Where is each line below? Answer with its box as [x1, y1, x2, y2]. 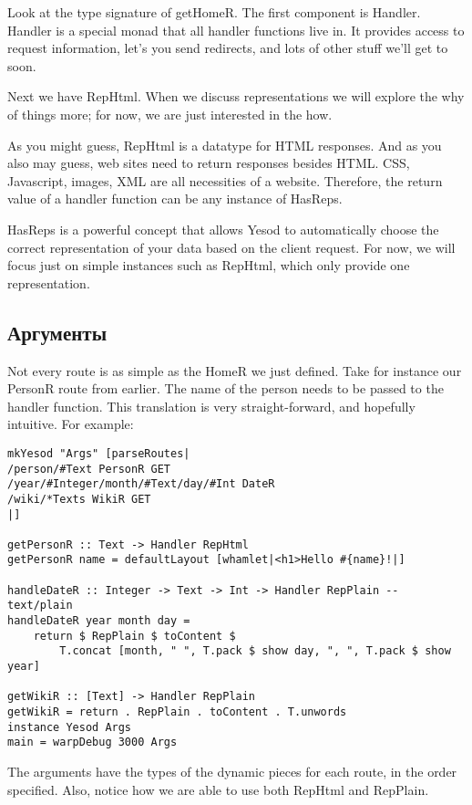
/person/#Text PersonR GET [7, 462, 170, 476]
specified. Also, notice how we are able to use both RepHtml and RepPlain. [7, 779, 429, 799]
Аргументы [7, 318, 108, 346]
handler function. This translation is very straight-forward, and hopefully [7, 396, 416, 415]
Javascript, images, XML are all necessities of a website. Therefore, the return [7, 171, 443, 190]
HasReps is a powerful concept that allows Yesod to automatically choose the [7, 219, 439, 238]
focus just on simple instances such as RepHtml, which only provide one [7, 256, 410, 275]
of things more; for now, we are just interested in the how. [7, 104, 333, 123]
